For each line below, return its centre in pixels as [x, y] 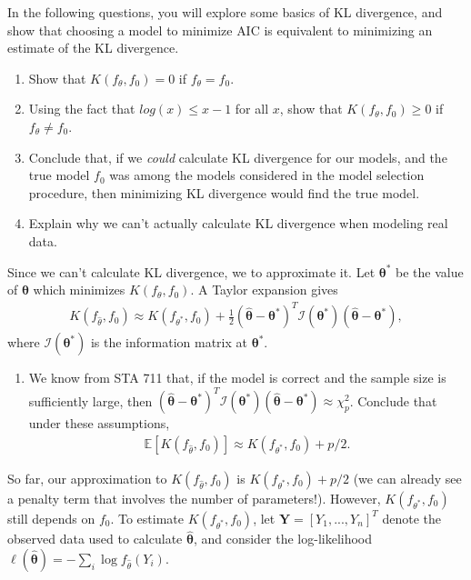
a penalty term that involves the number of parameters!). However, [194, 498]
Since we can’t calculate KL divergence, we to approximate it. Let [191, 271]
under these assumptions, [99, 423]
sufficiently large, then [90, 400]
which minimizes [79, 290]
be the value [430, 271]
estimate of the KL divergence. [93, 48]
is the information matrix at [169, 342]
